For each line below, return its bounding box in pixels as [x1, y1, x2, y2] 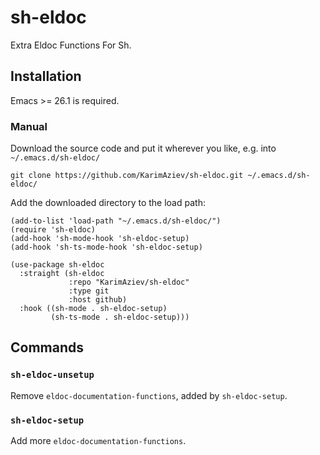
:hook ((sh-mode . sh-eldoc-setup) [19, 304, 168, 314]
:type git [68, 286, 110, 296]
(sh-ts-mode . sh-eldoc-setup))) [50, 312, 190, 323]
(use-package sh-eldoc [10, 260, 105, 270]
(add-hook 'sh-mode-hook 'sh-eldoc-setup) [10, 234, 190, 244]
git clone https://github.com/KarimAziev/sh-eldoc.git [10, 171, 244, 181]
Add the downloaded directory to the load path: [10, 197, 206, 209]
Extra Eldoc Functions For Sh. [10, 39, 132, 51]
